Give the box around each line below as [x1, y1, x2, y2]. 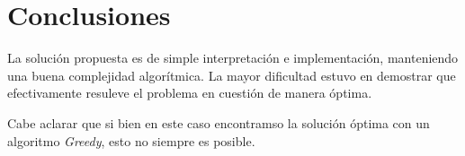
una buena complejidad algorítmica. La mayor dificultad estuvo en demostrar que [7, 65, 456, 84]
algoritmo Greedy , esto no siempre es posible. [7, 131, 255, 150]
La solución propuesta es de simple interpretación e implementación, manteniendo [7, 48, 459, 67]
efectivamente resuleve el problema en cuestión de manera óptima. [7, 83, 372, 102]
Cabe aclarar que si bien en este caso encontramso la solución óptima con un [7, 113, 430, 132]
